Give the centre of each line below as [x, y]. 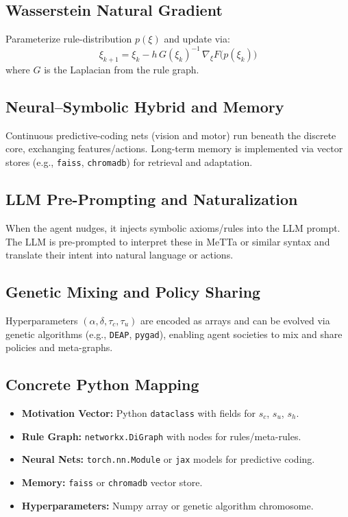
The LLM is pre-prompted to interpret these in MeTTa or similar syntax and [168, 241]
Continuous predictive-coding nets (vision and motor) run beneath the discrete [171, 135]
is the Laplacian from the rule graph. [122, 70]
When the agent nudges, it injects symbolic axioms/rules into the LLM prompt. [173, 227]
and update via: [197, 39]
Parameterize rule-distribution [69, 39]
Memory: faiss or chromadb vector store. [112, 482]
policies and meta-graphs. [59, 347]
